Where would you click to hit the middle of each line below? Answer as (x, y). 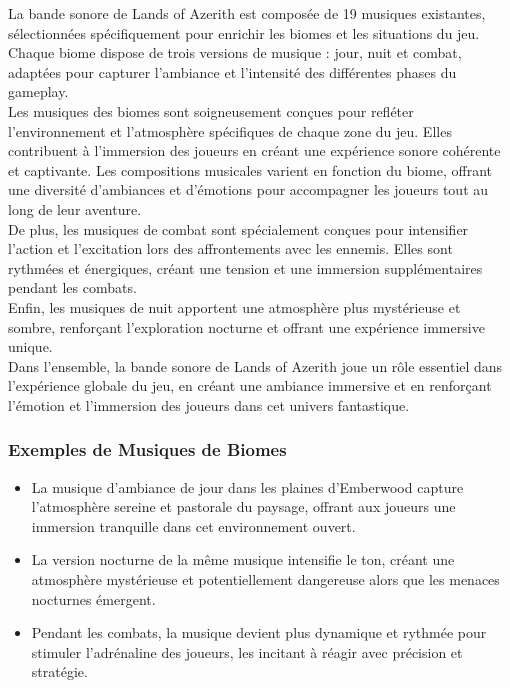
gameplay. (38, 91)
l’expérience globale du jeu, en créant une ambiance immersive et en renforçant (250, 385)
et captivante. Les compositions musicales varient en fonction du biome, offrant (250, 169)
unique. (30, 346)
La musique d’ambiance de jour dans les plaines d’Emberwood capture (247, 486)
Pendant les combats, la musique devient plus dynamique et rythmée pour (259, 632)
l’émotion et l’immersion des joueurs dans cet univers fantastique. (209, 404)
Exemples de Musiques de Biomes (147, 449)
